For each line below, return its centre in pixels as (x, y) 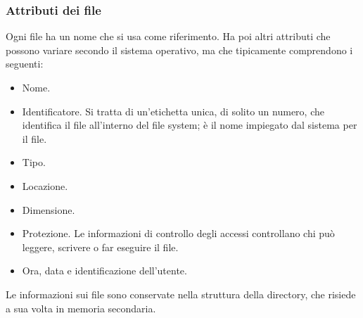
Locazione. (45, 185)
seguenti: (25, 64)
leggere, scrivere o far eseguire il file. (100, 247)
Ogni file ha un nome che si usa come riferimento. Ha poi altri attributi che (168, 36)
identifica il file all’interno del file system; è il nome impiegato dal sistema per (190, 125)
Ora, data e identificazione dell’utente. (104, 271)
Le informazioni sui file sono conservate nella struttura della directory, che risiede (181, 294)
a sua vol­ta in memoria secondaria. (81, 308)
